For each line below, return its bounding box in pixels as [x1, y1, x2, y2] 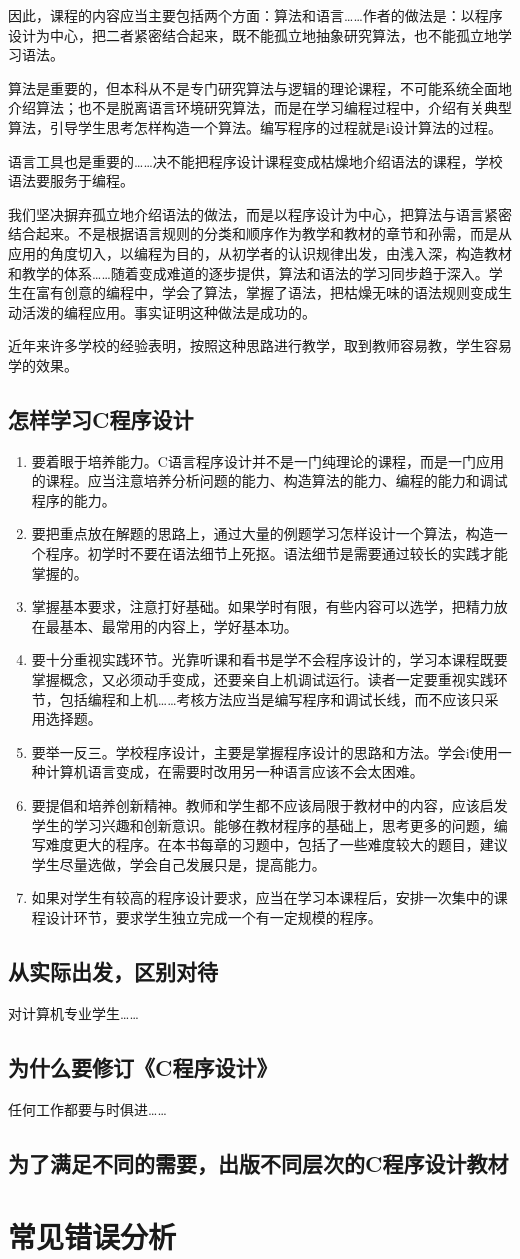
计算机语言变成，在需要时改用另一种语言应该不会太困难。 [45, 761, 424, 782]
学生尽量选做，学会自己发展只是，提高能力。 [31, 853, 326, 874]
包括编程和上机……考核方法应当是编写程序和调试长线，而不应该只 [59, 688, 485, 709]
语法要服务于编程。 [8, 170, 134, 191]
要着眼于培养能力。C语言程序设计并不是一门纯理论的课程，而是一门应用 [31, 450, 504, 471]
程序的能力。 [31, 489, 116, 510]
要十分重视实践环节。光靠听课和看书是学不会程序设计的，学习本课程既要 [31, 649, 508, 670]
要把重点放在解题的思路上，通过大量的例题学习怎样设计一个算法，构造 [31, 523, 494, 544]
